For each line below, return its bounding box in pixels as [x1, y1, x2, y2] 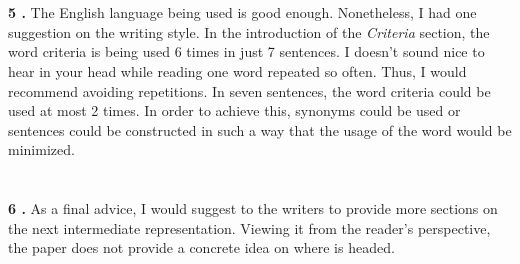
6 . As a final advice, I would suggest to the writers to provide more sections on [8, 198, 498, 219]
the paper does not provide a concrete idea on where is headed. [8, 237, 395, 258]
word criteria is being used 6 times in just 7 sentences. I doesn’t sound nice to [8, 41, 485, 62]
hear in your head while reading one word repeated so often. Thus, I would [8, 60, 467, 81]
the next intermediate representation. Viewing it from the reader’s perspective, [8, 217, 491, 238]
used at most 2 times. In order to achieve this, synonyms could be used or [8, 100, 461, 121]
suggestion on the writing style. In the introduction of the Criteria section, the [8, 21, 490, 42]
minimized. [8, 139, 75, 160]
